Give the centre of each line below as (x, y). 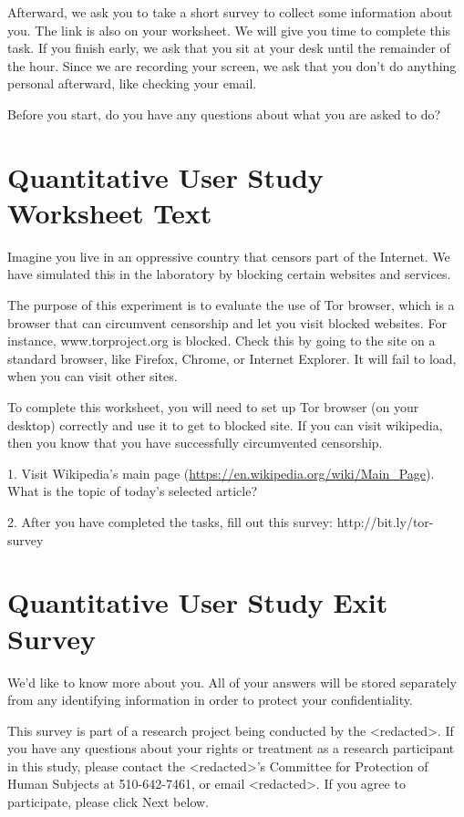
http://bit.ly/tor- (385, 522)
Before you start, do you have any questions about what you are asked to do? (224, 114)
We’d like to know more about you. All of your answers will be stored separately (232, 682)
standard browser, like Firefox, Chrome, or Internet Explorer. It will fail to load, (232, 358)
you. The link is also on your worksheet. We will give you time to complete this (229, 30)
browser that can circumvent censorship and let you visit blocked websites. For (227, 322)
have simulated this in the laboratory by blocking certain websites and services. (229, 274)
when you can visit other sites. (93, 376)
